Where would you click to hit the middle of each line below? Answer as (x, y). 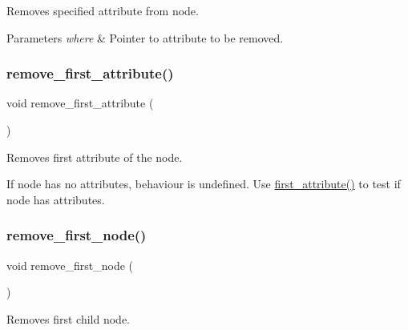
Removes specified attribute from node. (103, 10)
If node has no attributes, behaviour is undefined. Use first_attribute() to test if (204, 184)
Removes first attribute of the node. (95, 157)
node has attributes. (56, 199)
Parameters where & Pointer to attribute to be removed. (145, 37)
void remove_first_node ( (70, 265)
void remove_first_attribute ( (80, 103)
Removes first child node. (68, 318)
